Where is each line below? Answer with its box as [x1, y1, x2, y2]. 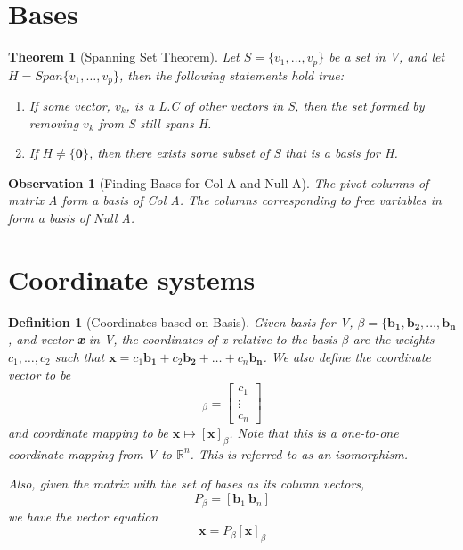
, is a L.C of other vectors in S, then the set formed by [126, 96, 425, 115]
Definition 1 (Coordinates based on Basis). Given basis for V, [8, 312, 353, 331]
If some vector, [28, 96, 110, 115]
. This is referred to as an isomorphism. [190, 444, 409, 463]
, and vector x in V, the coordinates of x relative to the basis [8, 330, 337, 349]
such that [54, 347, 105, 365]
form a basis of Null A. [8, 209, 134, 226]
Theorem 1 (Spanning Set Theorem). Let [8, 47, 240, 66]
